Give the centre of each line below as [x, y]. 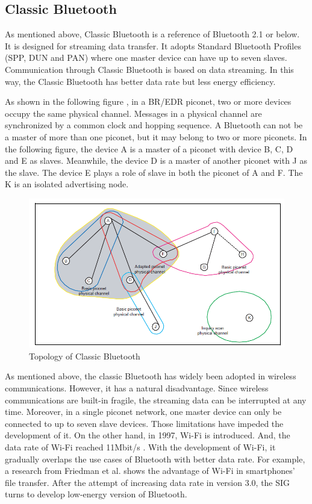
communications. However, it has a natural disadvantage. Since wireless [137, 388]
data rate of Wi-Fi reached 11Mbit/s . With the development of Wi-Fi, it [140, 447]
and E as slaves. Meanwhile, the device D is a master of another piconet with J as [156, 160]
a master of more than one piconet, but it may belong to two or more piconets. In [156, 136]
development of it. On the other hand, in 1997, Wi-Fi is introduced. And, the [148, 435]
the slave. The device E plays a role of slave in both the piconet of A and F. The [154, 172]
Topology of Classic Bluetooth [85, 356]
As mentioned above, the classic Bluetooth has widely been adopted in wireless [151, 376]
